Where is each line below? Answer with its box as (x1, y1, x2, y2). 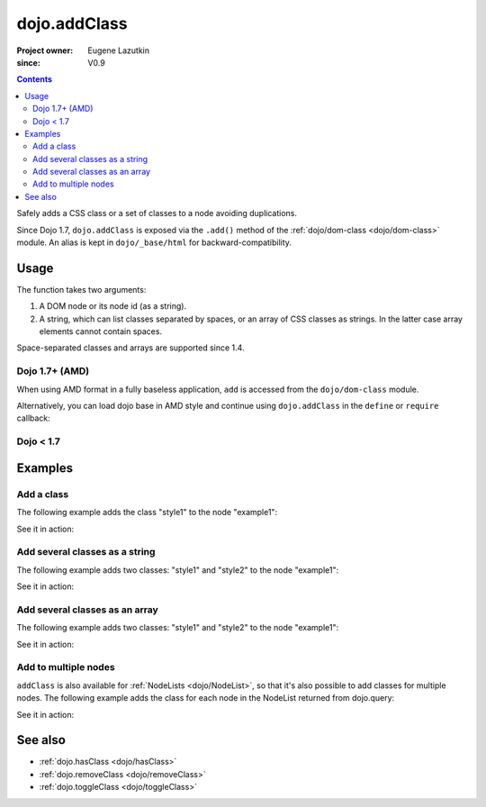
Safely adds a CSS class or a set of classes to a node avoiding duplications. (16, 208, 297, 219)
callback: (16, 413, 51, 423)
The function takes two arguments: (16, 284, 147, 295)
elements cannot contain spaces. (39, 326, 162, 337)
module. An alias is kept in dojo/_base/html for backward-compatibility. (16, 237, 292, 248)
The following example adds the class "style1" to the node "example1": (16, 507, 278, 518)
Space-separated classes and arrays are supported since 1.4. (16, 342, 245, 353)
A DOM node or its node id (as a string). (39, 301, 187, 312)
